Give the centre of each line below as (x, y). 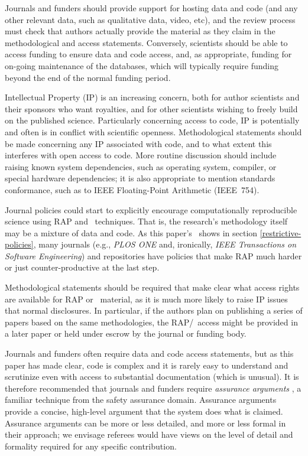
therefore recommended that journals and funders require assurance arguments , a (153, 388)
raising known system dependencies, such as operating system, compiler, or (141, 166)
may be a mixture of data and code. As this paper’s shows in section (131, 232)
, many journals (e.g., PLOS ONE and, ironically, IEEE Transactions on (165, 244)
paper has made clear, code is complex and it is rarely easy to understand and (147, 365)
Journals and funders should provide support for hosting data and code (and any (151, 8)
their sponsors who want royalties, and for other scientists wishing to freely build (151, 108)
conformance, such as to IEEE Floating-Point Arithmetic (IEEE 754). (132, 189)
